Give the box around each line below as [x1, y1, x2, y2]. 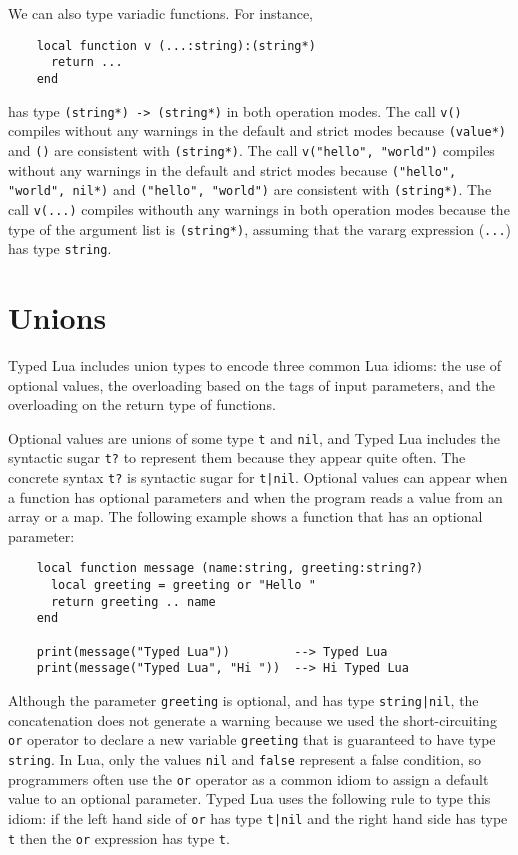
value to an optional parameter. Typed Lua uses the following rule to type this [8, 788, 491, 809]
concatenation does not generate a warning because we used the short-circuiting [8, 709, 497, 730]
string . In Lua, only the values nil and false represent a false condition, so [8, 748, 481, 769]
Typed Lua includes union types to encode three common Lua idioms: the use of [8, 354, 502, 375]
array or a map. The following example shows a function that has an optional [8, 506, 483, 527]
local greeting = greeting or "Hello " [50, 578, 316, 593]
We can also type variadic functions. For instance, [8, 3, 314, 23]
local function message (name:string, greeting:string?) [36, 561, 424, 576]
